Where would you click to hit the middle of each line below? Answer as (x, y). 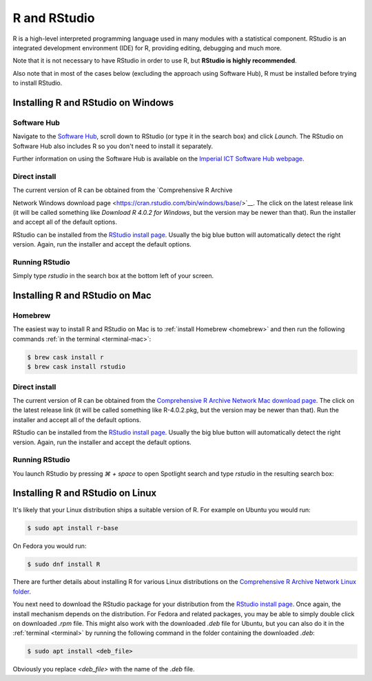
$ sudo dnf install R (64, 564)
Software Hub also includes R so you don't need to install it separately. (113, 146)
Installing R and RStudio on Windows (93, 102)
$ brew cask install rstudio (76, 367)
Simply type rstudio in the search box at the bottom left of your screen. (113, 276)
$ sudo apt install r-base (73, 528)
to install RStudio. (38, 83)
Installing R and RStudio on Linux (85, 493)
